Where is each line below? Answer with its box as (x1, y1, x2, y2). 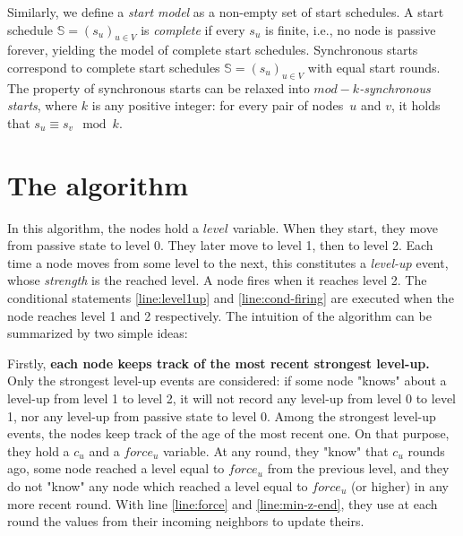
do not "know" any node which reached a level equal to (7, 477, 308, 495)
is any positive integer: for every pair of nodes (91, 96, 344, 115)
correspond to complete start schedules (7, 57, 220, 76)
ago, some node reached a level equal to (7, 459, 225, 478)
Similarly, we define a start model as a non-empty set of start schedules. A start (7, 3, 444, 21)
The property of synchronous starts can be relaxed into (7, 78, 310, 97)
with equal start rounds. (307, 57, 441, 76)
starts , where (7, 96, 78, 115)
